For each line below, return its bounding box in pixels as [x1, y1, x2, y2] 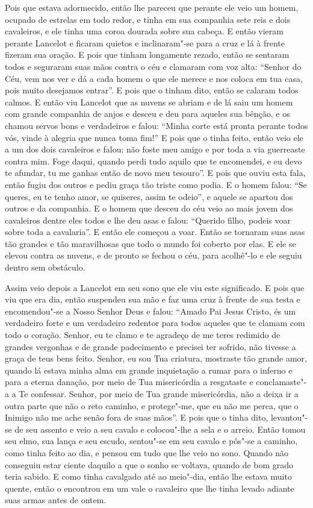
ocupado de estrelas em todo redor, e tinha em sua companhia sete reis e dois [5, 13, 291, 25]
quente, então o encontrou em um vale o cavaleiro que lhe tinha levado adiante [5, 481, 294, 494]
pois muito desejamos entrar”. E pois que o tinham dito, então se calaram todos [5, 84, 299, 96]
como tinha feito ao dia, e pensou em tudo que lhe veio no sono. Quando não [5, 446, 289, 459]
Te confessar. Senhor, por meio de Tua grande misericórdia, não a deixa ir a [19, 387, 299, 400]
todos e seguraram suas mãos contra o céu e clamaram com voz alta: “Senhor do [5, 60, 302, 72]
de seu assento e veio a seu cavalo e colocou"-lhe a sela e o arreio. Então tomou [14, 422, 306, 435]
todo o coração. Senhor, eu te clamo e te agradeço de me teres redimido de [5, 328, 280, 341]
